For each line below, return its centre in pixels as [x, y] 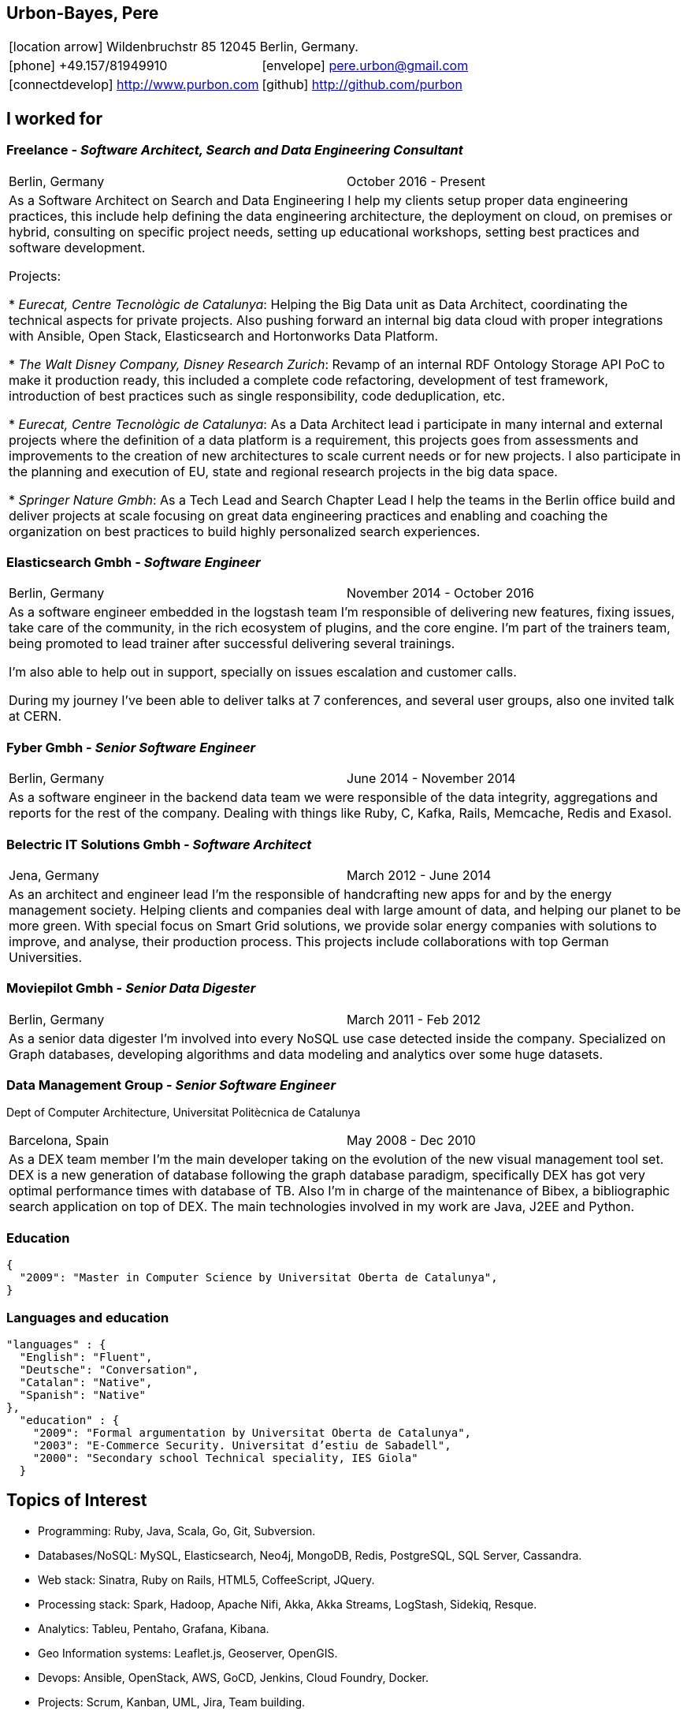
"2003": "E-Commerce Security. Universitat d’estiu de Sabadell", [242, 1445]
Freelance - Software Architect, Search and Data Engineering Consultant [235, 150]
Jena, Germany [54, 875]
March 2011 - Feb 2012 [414, 1019]
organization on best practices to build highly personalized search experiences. [245, 531]
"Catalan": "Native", [86, 1382]
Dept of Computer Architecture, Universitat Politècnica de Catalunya [184, 1113]
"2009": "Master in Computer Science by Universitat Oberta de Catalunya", [258, 1278]
